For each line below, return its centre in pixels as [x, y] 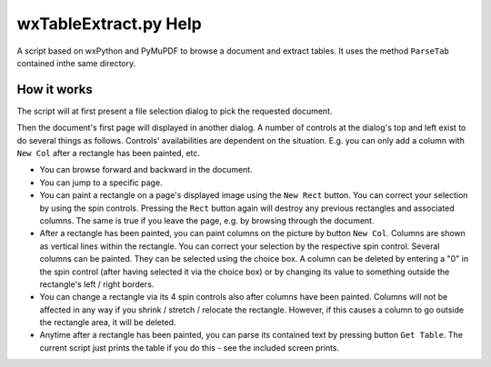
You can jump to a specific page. [101, 183]
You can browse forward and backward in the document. [146, 170]
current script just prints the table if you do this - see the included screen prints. [190, 347]
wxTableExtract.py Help [109, 24]
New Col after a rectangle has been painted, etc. [108, 154]
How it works [55, 89]
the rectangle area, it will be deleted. [108, 322]
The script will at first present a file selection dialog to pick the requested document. [175, 111]
